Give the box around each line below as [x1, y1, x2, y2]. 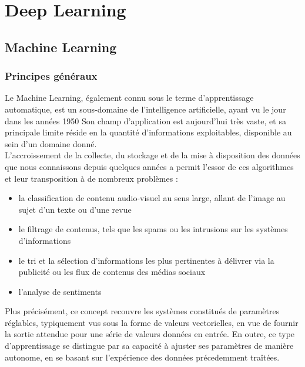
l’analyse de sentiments [18, 285, 102, 297]
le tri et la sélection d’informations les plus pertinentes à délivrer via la [18, 254, 274, 266]
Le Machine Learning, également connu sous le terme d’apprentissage [5, 91, 254, 104]
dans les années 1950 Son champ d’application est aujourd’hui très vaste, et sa [5, 114, 286, 127]
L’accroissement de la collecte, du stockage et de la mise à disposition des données [5, 149, 300, 161]
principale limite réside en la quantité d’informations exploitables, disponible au [5, 126, 292, 138]
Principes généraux [5, 69, 98, 83]
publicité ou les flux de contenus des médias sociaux [18, 266, 206, 278]
